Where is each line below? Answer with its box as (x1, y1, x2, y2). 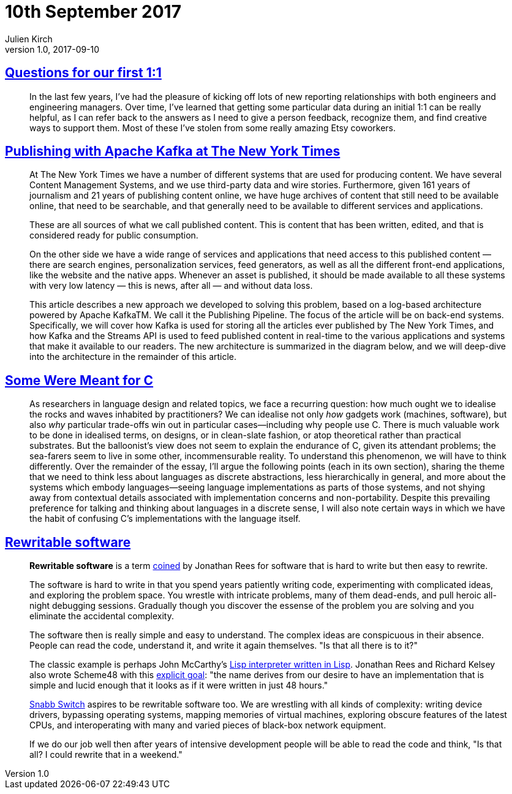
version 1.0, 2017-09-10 (5, 44, 100, 55)
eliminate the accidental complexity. (29, 611, 174, 622)
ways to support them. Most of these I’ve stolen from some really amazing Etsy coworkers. (29, 122, 396, 133)
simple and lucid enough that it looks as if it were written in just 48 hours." (29, 680, 328, 691)
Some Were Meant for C (5, 372, 154, 388)
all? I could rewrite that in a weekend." (29, 749, 183, 760)
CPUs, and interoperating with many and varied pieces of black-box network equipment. (29, 720, 386, 731)
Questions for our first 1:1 (5, 65, 162, 81)
